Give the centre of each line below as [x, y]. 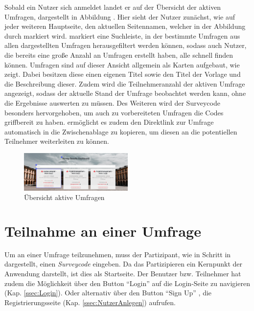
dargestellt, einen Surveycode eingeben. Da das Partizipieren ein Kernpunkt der [123, 264]
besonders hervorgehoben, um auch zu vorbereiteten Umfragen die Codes [114, 112]
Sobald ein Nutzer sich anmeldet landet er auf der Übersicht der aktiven [113, 7]
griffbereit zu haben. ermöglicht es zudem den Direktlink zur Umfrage [109, 122]
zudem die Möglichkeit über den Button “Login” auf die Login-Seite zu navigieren [127, 283]
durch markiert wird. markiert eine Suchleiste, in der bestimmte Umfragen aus [122, 35]
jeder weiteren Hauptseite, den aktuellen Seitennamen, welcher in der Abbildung [125, 26]
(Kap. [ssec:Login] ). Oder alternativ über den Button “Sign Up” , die [108, 293]
